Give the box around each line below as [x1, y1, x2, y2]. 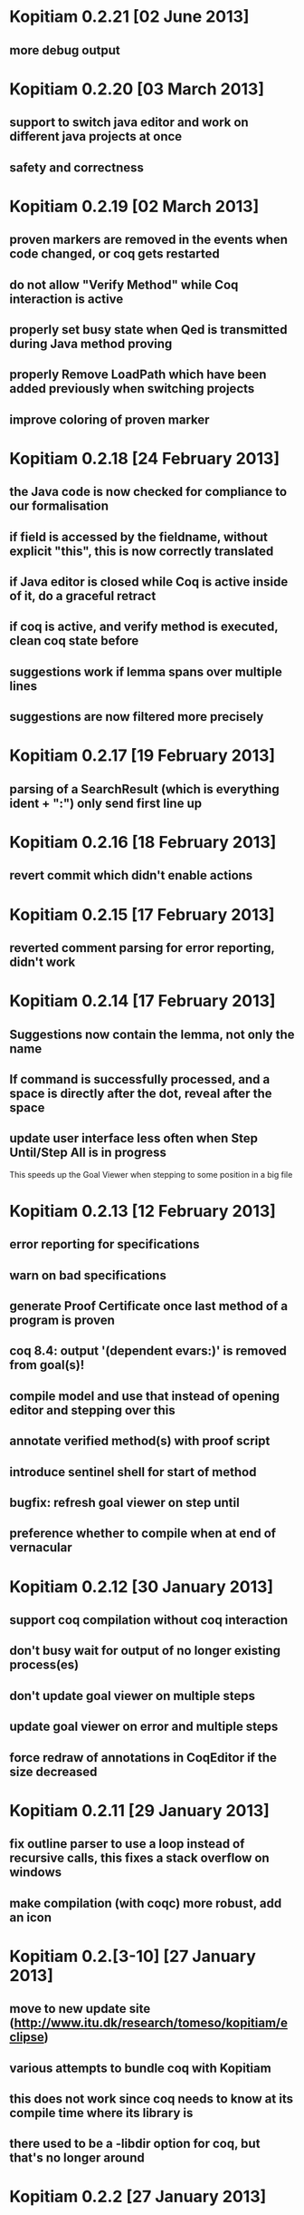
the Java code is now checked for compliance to [9, 484, 288, 500]
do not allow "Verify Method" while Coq [9, 277, 239, 292]
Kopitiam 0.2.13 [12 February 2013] [9, 1200, 276, 1221]
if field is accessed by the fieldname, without [9, 529, 269, 545]
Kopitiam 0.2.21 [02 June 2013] [9, 6, 250, 27]
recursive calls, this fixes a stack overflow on [9, 1851, 270, 1866]
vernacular [9, 1540, 72, 1556]
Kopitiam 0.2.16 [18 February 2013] [9, 831, 277, 852]
